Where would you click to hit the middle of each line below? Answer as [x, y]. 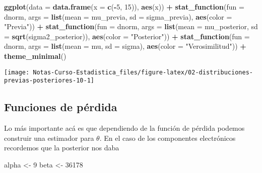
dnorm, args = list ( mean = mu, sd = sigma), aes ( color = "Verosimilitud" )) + [125, 46]
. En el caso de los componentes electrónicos [168, 138]
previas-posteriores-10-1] [49, 81]
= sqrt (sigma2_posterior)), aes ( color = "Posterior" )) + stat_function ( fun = [127, 36]
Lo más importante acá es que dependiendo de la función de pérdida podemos [124, 128]
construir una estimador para [49, 138]
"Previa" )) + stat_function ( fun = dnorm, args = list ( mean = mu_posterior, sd [131, 26]
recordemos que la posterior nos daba [62, 148]
